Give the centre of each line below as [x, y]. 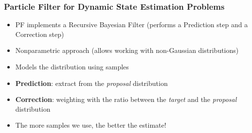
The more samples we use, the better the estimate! [91, 125]
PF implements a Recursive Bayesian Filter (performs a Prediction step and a [132, 25]
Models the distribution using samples [72, 66]
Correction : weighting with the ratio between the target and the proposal [126, 99]
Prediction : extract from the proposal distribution [91, 83]
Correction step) [40, 34]
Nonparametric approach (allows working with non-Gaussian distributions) [127, 50]
